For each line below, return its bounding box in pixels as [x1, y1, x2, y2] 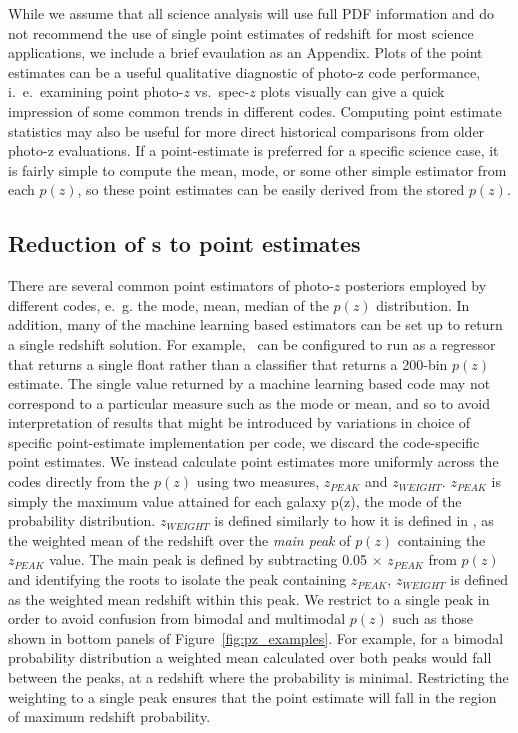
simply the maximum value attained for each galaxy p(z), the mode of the [8, 490, 462, 511]
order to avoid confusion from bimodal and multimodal [8, 608, 346, 629]
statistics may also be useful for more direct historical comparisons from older [8, 120, 485, 141]
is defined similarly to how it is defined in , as [214, 510, 494, 531]
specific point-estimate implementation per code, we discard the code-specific [8, 431, 480, 452]
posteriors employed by [345, 275, 487, 296]
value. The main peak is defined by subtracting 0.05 [49, 549, 368, 570]
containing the [397, 529, 486, 550]
